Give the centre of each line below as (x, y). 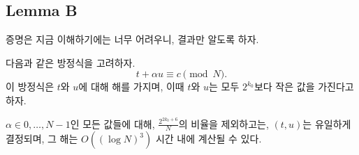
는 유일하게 (327, 123)
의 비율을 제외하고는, (224, 123)
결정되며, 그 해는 (42, 139)
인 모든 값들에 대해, (112, 123)
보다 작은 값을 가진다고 (304, 87)
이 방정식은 (30, 87)
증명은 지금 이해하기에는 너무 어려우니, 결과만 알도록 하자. (132, 39)
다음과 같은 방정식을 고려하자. (71, 62)
